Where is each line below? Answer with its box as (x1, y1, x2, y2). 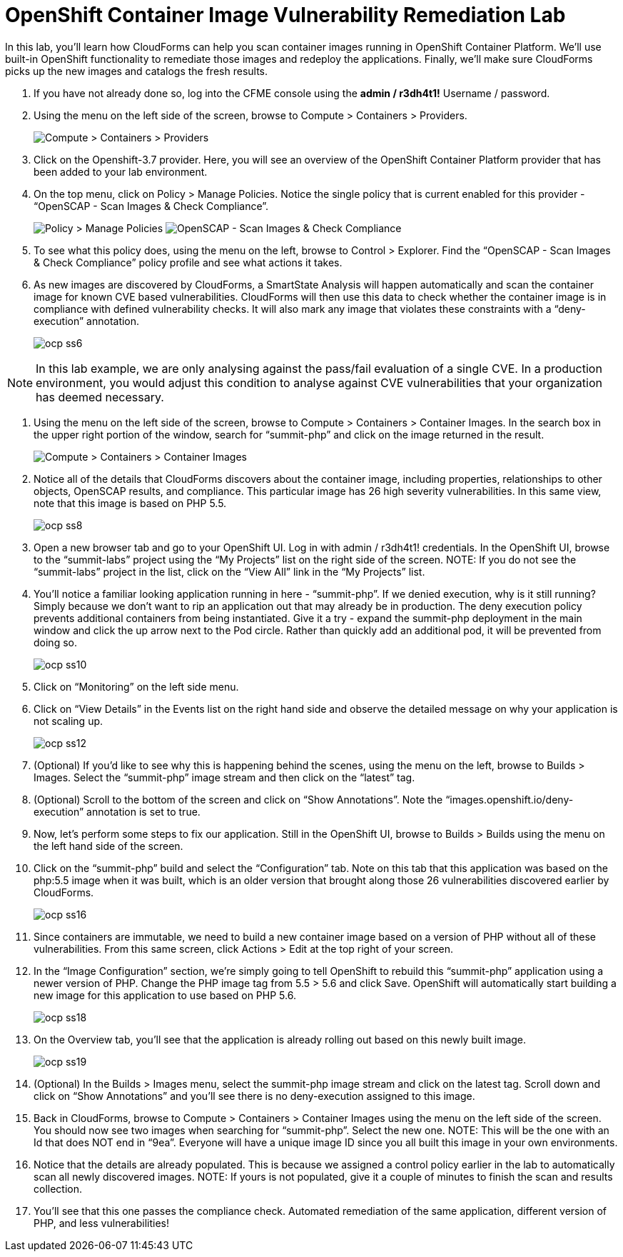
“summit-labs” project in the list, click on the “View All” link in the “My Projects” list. (34, 565, 425, 578)
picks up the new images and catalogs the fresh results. (5, 64, 268, 77)
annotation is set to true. (86, 805, 201, 818)
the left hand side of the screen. (34, 839, 183, 852)
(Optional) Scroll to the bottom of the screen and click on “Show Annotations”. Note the (34, 793, 443, 806)
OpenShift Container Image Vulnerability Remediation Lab (5, 3, 566, 27)
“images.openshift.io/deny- (445, 793, 574, 806)
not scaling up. (34, 714, 103, 727)
